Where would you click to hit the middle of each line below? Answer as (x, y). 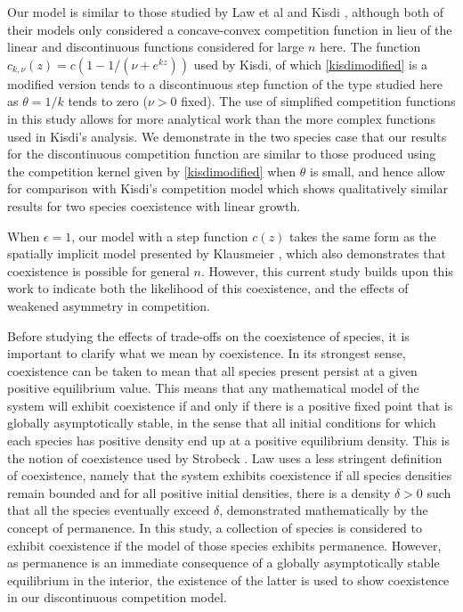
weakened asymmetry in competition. (109, 305)
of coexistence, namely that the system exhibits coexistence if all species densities (230, 475)
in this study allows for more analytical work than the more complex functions (222, 118)
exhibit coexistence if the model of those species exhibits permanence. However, (224, 545)
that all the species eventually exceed (109, 510)
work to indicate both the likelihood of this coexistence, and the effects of (208, 288)
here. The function (370, 47)
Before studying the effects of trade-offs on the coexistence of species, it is (208, 335)
